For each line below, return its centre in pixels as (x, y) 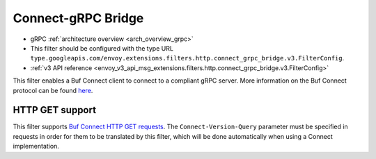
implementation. (36, 147)
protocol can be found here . (53, 90)
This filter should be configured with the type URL (102, 48)
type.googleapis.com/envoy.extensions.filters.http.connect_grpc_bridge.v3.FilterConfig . (187, 58)
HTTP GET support (55, 110)
